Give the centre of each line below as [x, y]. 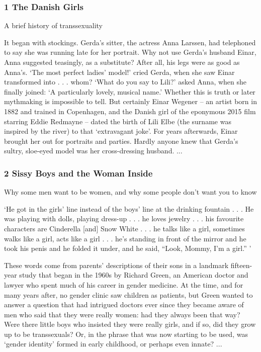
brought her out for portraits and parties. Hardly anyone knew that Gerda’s [121, 141]
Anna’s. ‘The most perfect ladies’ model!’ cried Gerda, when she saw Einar [119, 72]
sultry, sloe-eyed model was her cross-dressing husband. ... [93, 151]
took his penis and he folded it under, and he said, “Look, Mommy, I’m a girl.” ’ [128, 248]
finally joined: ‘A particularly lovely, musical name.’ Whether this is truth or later [130, 91]
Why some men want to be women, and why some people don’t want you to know [130, 192]
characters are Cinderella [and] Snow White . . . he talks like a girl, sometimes [124, 228]
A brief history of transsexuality [53, 25]
